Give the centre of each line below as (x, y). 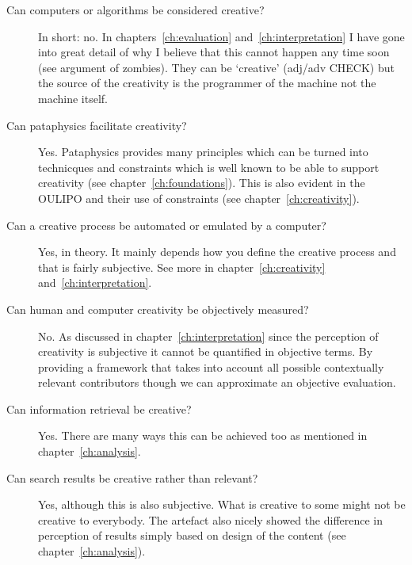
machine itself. (73, 98)
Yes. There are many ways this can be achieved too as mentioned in (203, 435)
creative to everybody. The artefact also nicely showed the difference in (211, 519)
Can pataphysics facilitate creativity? (97, 125)
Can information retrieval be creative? (99, 408)
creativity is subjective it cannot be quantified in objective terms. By (206, 351)
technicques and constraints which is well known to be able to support (209, 167)
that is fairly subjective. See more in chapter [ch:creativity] (182, 267)
